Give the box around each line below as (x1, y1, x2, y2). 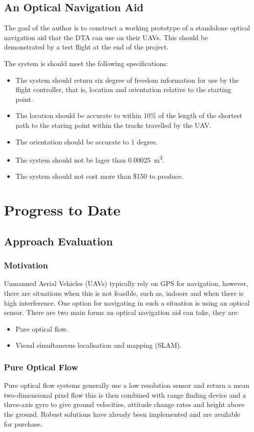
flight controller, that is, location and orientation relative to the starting (15, 84, 232, 95)
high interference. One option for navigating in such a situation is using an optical (4, 297, 250, 308)
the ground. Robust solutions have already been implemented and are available (4, 408, 240, 419)
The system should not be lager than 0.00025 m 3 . (15, 153, 165, 165)
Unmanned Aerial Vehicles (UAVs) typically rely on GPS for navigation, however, (4, 278, 248, 288)
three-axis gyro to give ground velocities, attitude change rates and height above (4, 399, 245, 409)
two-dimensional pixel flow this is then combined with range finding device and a (4, 389, 246, 400)
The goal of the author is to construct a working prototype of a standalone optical (4, 23, 251, 33)
